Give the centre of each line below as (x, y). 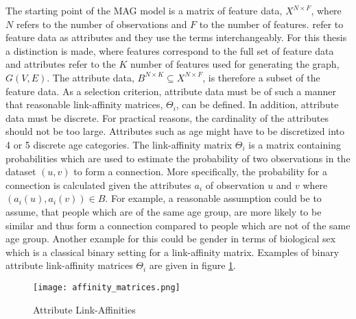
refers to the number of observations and (102, 24)
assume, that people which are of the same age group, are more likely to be (164, 211)
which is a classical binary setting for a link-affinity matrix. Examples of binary (173, 252)
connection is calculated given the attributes (98, 184)
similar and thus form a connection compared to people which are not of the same (178, 225)
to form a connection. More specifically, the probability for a (200, 171)
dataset (21, 171)
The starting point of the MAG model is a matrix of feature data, (144, 10)
